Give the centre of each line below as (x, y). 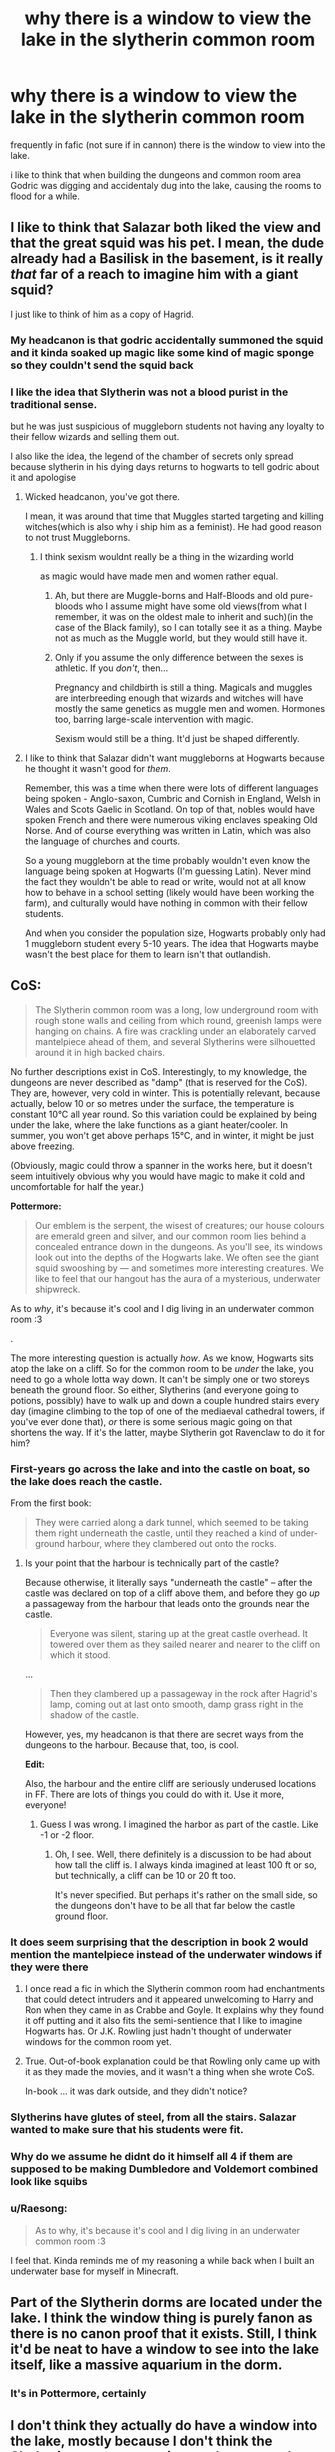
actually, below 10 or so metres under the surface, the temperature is (152, 1103)
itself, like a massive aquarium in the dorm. (146, 2364)
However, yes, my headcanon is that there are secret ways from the (164, 1734)
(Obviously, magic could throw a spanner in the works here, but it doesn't (161, 1165)
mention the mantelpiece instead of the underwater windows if (166, 1954)
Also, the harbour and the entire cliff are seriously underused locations (170, 1784)
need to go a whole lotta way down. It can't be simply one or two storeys (160, 1379)
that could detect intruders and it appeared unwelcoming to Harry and (169, 1999)
